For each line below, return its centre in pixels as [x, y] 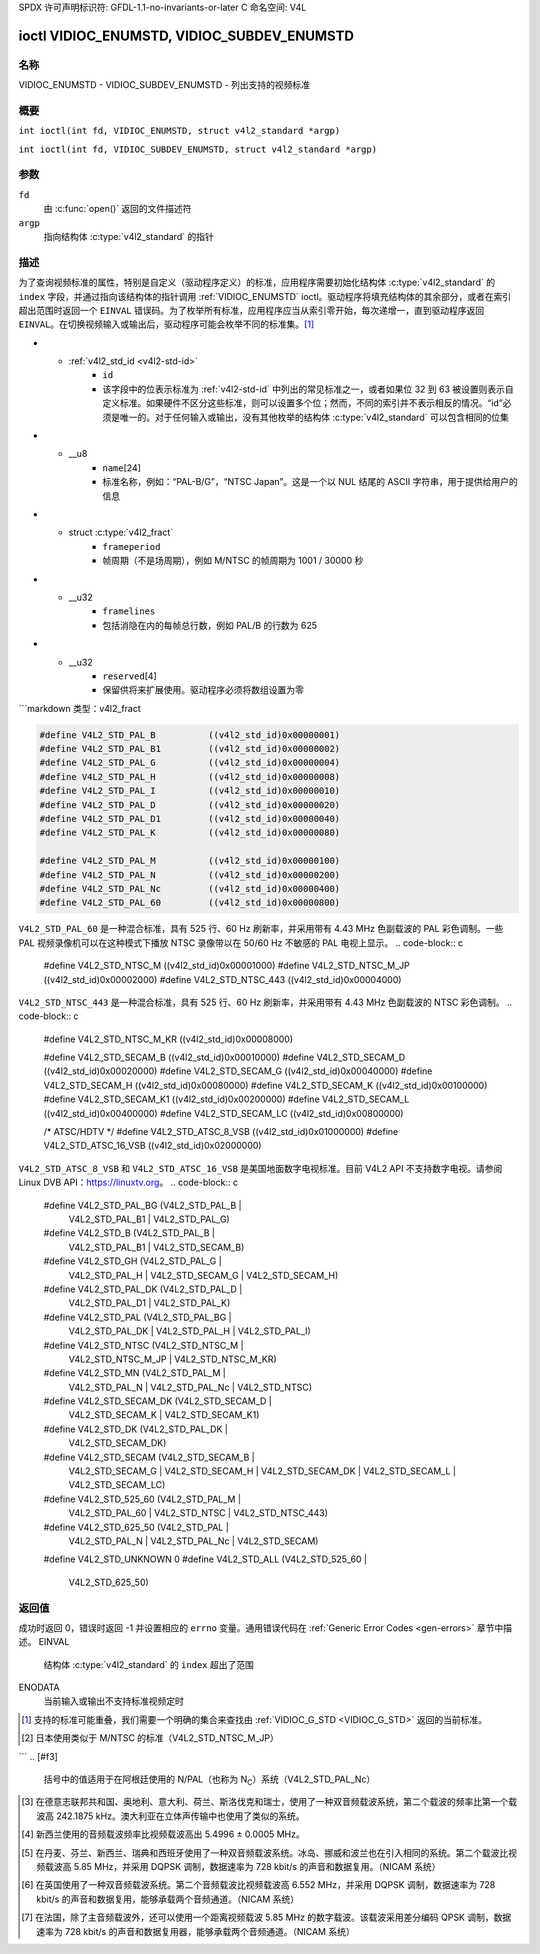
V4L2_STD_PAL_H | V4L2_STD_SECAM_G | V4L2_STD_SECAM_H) [203, 1275]
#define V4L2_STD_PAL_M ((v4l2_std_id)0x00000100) [190, 861]
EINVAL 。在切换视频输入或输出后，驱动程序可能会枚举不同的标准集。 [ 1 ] [166, 324]
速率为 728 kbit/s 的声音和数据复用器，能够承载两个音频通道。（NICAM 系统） [195, 1931]
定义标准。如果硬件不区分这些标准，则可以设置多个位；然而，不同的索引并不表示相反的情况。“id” [303, 403]
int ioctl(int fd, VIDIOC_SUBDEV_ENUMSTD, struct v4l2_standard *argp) [198, 149]
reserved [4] [129, 676]
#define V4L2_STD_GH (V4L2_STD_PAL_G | [132, 1261]
